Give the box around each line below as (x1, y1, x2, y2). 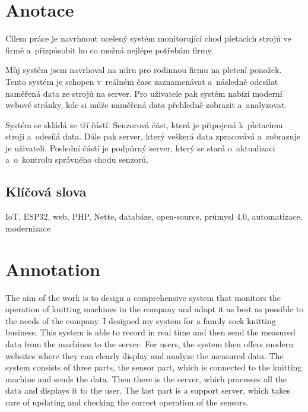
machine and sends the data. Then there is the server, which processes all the (5, 372, 287, 385)
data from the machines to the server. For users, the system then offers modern (5, 337, 294, 350)
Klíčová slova (5, 182, 87, 201)
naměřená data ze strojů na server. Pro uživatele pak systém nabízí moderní (5, 87, 282, 99)
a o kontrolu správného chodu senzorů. (5, 153, 149, 166)
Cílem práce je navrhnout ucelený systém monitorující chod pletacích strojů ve (5, 32, 291, 45)
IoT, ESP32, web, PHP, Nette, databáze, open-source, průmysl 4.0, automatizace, (5, 210, 303, 223)
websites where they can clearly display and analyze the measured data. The (5, 349, 284, 362)
